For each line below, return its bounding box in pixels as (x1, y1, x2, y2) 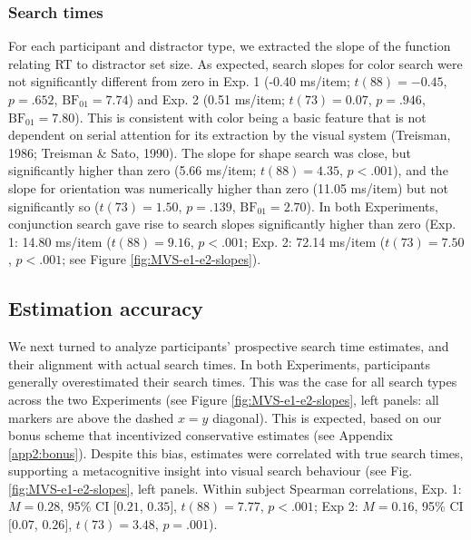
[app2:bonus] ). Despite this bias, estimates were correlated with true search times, (8, 443, 464, 462)
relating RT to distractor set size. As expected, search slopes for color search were (8, 54, 463, 73)
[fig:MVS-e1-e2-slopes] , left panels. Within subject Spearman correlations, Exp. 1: (8, 478, 462, 497)
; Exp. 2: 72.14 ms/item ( (243, 231, 386, 250)
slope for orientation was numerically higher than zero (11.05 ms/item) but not (8, 178, 448, 197)
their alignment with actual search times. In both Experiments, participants (8, 354, 431, 373)
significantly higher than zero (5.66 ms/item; (8, 161, 257, 180)
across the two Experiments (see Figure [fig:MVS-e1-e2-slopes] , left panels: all (8, 389, 439, 408)
